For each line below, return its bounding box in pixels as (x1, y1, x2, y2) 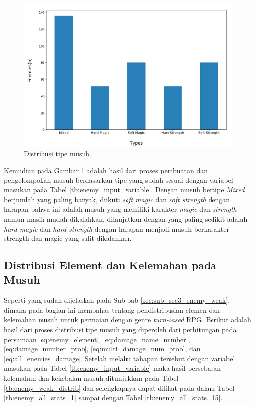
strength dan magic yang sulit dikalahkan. (4, 233, 132, 243)
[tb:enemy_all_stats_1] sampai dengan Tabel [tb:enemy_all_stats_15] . (4, 392, 223, 403)
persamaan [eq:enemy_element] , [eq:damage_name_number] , (4, 334, 190, 344)
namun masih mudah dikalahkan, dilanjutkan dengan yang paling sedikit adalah (4, 213, 248, 224)
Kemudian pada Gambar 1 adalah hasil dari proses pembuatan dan (4, 165, 208, 175)
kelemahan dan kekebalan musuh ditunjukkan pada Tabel (4, 373, 179, 383)
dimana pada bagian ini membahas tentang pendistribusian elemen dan (4, 304, 220, 315)
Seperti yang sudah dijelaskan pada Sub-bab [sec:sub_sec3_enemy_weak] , (4, 295, 230, 305)
